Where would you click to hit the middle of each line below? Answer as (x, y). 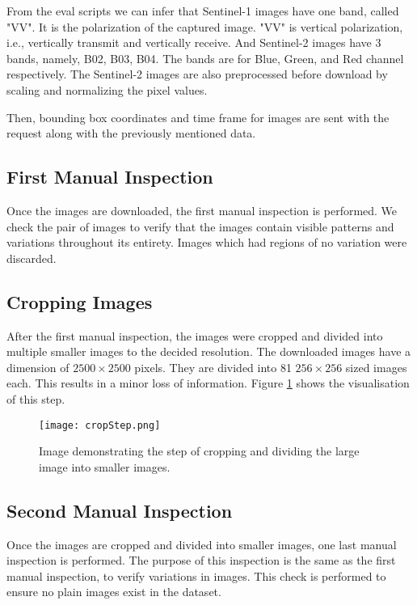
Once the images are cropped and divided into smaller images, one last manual (202, 544)
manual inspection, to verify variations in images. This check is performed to (196, 575)
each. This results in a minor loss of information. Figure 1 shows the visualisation (208, 383)
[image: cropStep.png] (100, 425)
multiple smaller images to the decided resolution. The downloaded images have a (209, 351)
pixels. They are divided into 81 (213, 367)
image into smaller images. (105, 466)
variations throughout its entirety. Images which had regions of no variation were (207, 242)
